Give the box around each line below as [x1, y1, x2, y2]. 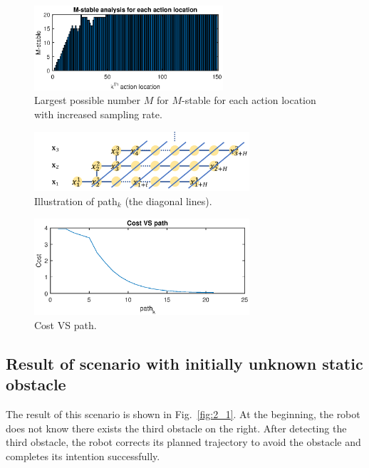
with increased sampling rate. [34, 106, 162, 121]
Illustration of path [34, 193, 118, 208]
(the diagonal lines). [125, 193, 212, 208]
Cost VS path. [34, 317, 97, 332]
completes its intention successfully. [6, 448, 160, 463]
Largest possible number [34, 93, 141, 108]
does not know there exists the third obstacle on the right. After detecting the [6, 420, 347, 435]
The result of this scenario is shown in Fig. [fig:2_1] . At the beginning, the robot [6, 407, 360, 422]
